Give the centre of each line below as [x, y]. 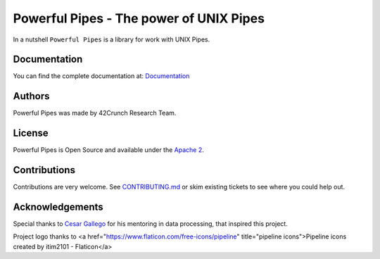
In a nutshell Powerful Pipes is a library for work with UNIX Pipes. [112, 39]
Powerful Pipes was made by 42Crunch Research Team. [95, 113]
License [31, 133]
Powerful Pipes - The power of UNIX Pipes [139, 18]
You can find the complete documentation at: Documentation [101, 76]
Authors [31, 96]
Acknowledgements [58, 207]
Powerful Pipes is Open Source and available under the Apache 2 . [108, 150]
